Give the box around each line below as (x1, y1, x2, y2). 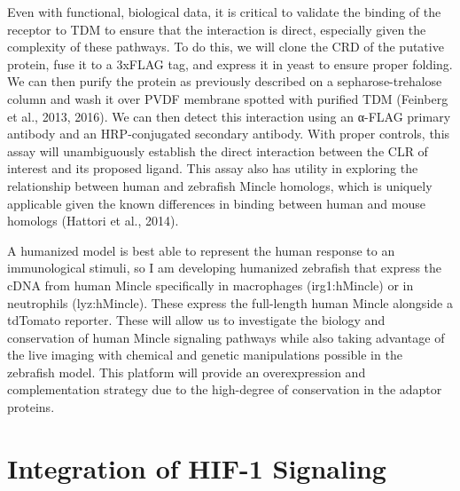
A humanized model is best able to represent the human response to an (7, 241, 395, 259)
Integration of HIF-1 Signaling (7, 449, 386, 486)
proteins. (7, 398, 55, 416)
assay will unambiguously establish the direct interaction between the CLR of (7, 141, 428, 160)
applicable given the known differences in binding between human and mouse (7, 194, 425, 212)
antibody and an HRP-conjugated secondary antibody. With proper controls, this (7, 124, 450, 143)
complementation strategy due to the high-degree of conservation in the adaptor (7, 380, 442, 399)
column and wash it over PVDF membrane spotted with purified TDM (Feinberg (7, 89, 448, 107)
